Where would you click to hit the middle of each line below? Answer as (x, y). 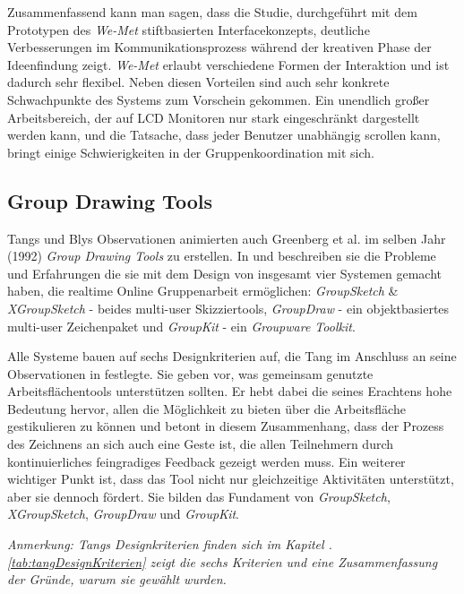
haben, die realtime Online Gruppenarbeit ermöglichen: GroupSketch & (203, 291)
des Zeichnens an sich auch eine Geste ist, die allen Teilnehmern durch (201, 444)
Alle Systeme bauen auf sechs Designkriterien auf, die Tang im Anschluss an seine (232, 356)
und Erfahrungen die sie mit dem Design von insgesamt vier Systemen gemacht (225, 273)
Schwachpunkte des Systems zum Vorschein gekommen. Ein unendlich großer (219, 99)
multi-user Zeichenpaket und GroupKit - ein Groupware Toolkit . (181, 326)
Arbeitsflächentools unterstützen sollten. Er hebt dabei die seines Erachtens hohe (230, 391)
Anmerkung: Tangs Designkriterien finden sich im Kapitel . (170, 544)
